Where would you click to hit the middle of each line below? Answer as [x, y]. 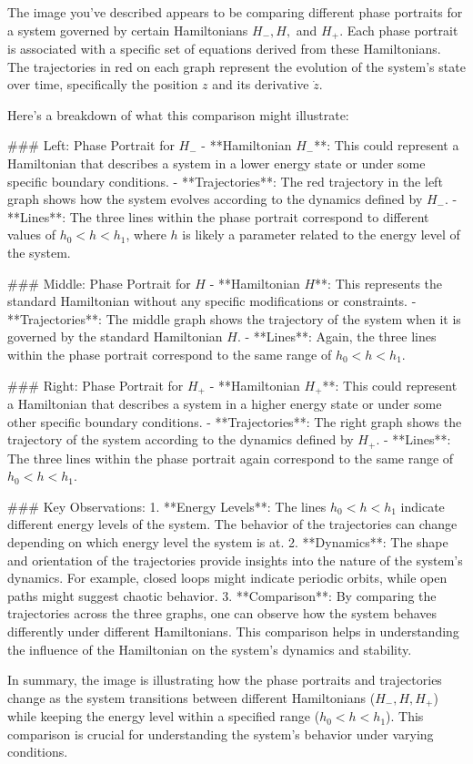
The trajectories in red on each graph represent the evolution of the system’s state [236, 66]
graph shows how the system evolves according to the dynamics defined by [215, 199]
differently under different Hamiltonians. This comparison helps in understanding [233, 631]
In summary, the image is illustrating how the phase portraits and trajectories [225, 680]
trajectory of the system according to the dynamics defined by [181, 439]
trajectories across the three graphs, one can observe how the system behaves [222, 613]
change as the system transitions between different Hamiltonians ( [191, 697]
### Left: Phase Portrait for [91, 145]
